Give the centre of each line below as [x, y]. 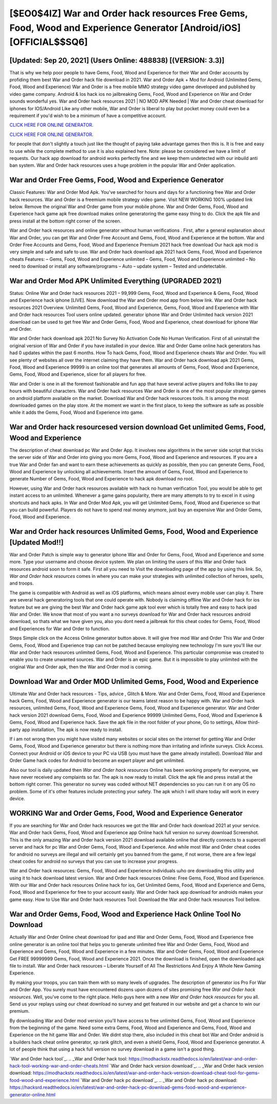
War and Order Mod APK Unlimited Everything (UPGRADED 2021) [116, 281]
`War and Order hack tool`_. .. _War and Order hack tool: [68, 1058]
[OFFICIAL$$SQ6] [49, 42]
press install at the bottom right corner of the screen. [65, 221]
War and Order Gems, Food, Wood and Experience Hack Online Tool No [125, 914]
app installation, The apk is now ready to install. [72, 729]
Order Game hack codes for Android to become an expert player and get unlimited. [97, 760]
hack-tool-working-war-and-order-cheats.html [59, 1066]
